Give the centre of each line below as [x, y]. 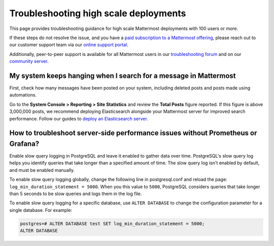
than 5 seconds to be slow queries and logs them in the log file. [76, 194]
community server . [29, 61]
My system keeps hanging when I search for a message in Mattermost [123, 75]
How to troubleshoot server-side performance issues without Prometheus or [133, 133]
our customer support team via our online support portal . [69, 45]
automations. [23, 95]
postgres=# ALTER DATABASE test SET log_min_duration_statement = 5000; [112, 223]
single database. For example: [41, 210]
